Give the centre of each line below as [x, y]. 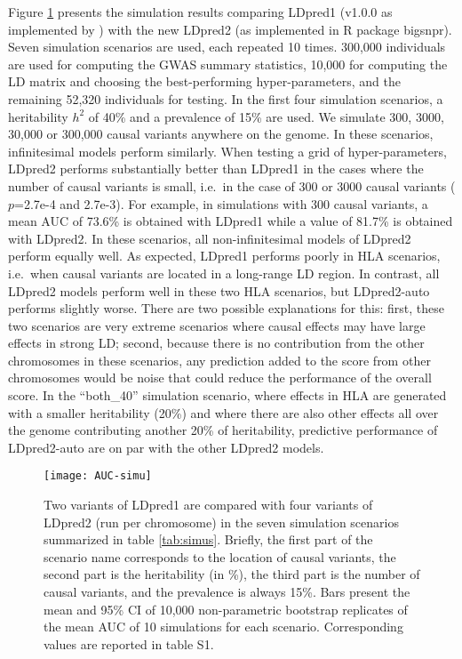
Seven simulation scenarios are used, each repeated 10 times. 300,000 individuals [227, 47]
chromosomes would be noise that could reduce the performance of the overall [220, 378]
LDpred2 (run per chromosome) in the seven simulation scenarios [221, 522]
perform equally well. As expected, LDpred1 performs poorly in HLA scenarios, [224, 256]
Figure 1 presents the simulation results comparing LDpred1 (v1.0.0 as [200, 12]
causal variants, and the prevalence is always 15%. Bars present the [227, 592]
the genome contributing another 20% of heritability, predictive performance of [223, 430]
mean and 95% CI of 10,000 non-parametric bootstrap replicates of [226, 609]
